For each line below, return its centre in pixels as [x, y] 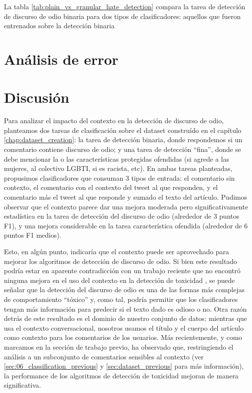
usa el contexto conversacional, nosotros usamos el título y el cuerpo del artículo [124, 327]
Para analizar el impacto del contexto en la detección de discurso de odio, [114, 121]
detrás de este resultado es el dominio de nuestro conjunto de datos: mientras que [126, 318]
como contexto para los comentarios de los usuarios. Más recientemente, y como [123, 337]
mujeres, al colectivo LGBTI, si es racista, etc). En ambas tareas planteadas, [118, 168]
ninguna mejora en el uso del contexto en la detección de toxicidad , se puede [119, 280]
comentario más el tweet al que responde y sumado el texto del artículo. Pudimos [126, 197]
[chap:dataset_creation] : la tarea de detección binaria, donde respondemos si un [123, 140]
